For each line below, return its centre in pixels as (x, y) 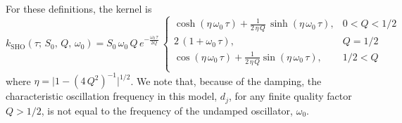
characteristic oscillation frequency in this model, (112, 96)
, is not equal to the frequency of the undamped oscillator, (167, 110)
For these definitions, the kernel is (79, 8)
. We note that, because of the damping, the (226, 80)
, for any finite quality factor (290, 96)
